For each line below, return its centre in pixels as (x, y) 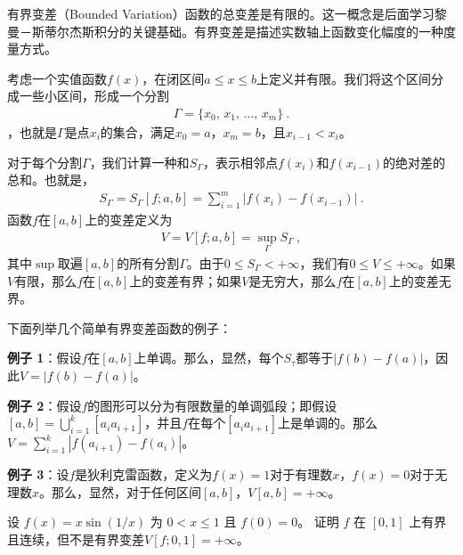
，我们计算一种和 (139, 162)
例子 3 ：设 (38, 474)
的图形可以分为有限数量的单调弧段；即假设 (212, 405)
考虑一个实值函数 (57, 78)
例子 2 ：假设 (45, 405)
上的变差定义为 (129, 220)
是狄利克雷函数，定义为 (144, 474)
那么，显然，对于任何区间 (127, 491)
